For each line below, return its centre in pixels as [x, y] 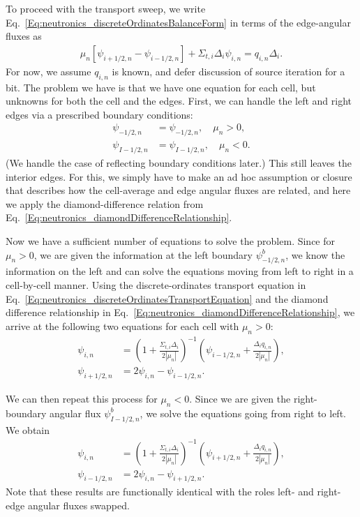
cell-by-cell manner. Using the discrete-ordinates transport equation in [156, 285]
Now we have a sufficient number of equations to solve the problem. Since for [171, 241]
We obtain [28, 429]
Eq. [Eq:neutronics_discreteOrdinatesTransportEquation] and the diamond [167, 298]
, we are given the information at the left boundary [143, 254]
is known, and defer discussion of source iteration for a [228, 71]
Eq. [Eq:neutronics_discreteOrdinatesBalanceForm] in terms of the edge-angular [178, 22]
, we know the [315, 254]
